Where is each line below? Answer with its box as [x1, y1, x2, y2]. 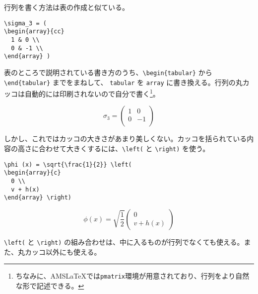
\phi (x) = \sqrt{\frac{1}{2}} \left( [4, 161, 132, 168]
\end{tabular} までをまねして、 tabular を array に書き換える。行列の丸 [4, 77, 243, 87]
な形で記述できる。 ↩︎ [15, 280, 84, 291]
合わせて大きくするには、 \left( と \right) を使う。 [38, 143, 210, 154]
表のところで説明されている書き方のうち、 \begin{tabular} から [4, 67, 212, 77]
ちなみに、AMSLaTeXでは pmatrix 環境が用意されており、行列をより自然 [15, 271, 250, 281]
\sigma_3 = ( [4, 19, 47, 27]
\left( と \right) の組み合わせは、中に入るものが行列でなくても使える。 [4, 236, 244, 247]
